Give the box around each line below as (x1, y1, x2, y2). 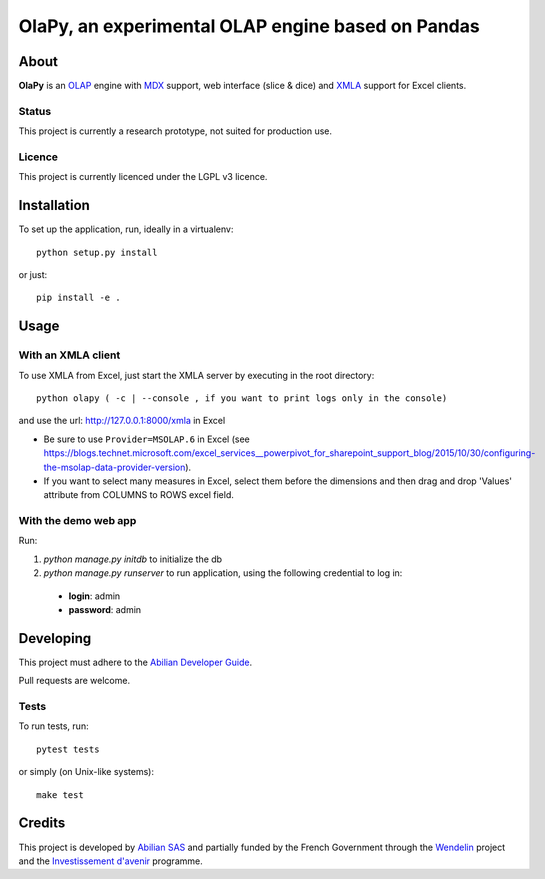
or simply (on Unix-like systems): (18, 766, 155, 778)
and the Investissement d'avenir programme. (18, 855, 204, 867)
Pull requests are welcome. (18, 675, 130, 687)
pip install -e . (36, 292, 121, 304)
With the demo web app (18, 514, 137, 528)
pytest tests (36, 743, 100, 755)
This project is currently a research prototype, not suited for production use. (18, 125, 332, 137)
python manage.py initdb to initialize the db (43, 553, 223, 565)
